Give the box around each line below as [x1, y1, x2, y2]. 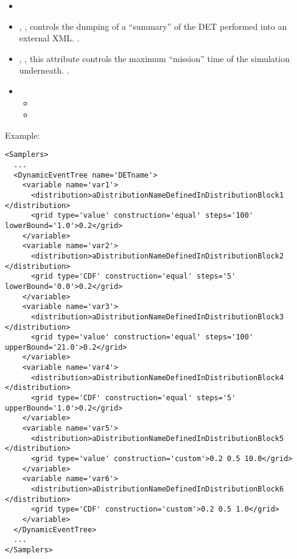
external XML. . [19, 32, 80, 44]
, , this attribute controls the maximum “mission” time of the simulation [19, 52, 290, 64]
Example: [5, 128, 40, 141]
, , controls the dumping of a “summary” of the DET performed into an [19, 19, 287, 32]
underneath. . [19, 64, 69, 77]
